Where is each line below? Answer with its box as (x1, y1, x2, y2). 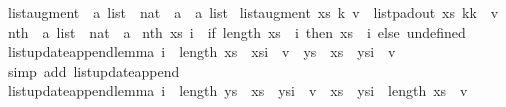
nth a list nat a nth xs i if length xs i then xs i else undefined (7, 21, 466, 42)
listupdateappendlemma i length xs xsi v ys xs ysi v (7, 41, 396, 62)
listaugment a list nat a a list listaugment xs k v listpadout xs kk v (7, 2, 499, 22)
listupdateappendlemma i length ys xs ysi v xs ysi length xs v (7, 80, 468, 101)
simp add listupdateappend (7, 60, 180, 81)
